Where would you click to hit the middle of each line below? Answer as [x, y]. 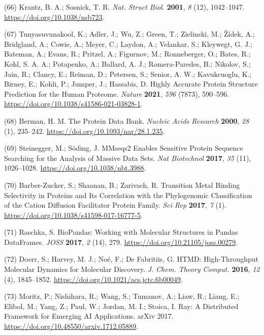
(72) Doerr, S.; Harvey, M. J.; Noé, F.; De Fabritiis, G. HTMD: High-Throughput [131, 259]
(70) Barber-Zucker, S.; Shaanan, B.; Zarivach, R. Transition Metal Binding [122, 185]
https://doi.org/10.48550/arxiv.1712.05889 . [71, 326]
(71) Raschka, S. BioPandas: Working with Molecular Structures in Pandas [121, 232]
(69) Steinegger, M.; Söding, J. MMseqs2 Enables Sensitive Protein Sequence [124, 148]
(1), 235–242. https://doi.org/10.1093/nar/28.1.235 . [85, 131]
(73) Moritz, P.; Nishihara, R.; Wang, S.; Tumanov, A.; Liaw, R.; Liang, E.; [122, 296]
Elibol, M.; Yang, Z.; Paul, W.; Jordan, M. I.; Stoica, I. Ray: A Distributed [121, 306]
